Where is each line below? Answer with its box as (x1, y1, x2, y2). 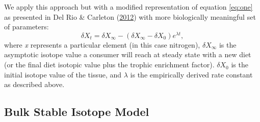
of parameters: (4, 21, 49, 32)
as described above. (4, 79, 65, 90)
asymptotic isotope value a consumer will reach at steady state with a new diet (4, 49, 251, 60)
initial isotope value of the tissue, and (4, 69, 122, 79)
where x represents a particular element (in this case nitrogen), (4, 39, 200, 50)
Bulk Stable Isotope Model (4, 104, 149, 119)
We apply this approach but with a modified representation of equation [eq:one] (4, 2, 253, 12)
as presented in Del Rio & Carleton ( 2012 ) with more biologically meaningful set (4, 11, 256, 22)
